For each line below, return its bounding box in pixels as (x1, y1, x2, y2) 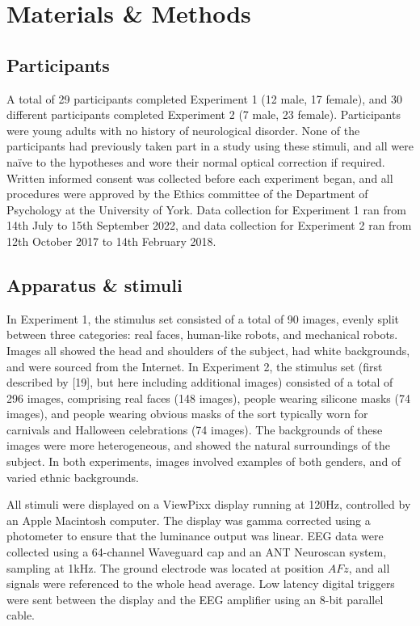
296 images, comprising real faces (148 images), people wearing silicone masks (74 (6, 389, 410, 406)
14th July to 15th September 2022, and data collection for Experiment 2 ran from (6, 217, 412, 234)
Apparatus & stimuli (6, 272, 183, 297)
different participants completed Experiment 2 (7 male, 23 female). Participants (6, 106, 401, 123)
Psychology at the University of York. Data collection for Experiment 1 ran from (6, 201, 406, 218)
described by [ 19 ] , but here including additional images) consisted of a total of (6, 374, 393, 391)
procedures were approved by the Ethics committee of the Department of (6, 185, 368, 202)
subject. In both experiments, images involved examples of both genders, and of (6, 453, 401, 470)
